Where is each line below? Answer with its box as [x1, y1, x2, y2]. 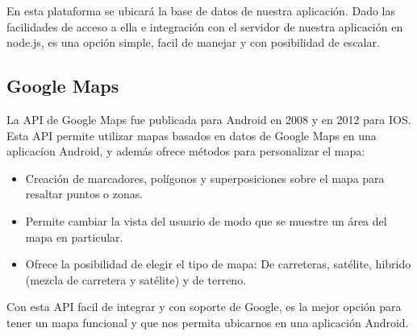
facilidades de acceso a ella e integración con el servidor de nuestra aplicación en [6, 18, 403, 35]
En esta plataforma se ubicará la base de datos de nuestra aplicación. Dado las [6, 2, 396, 19]
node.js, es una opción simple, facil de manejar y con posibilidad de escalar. [6, 34, 380, 51]
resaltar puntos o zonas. [25, 185, 144, 202]
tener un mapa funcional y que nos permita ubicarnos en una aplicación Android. [6, 313, 409, 330]
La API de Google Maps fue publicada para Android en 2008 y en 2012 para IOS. [6, 110, 411, 127]
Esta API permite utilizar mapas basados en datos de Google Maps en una [6, 127, 377, 143]
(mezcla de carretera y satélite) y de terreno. [25, 271, 247, 288]
